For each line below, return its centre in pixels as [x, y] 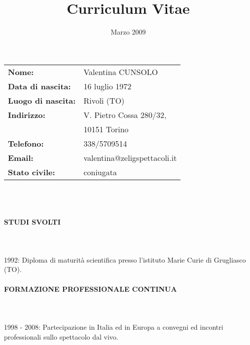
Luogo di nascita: [42, 100]
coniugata [100, 172]
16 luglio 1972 [107, 86]
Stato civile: [32, 172]
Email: [21, 157]
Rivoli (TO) [104, 100]
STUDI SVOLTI [32, 221]
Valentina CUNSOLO [121, 72]
